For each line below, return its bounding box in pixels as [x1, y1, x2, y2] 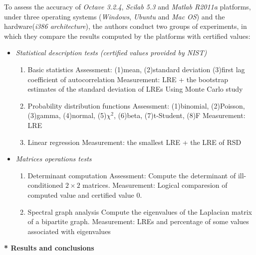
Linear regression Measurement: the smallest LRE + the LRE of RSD [27, 136, 242, 147]
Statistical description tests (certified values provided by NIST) [15, 47, 207, 58]
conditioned [27, 180, 63, 190]
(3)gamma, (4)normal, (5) [27, 110, 107, 121]
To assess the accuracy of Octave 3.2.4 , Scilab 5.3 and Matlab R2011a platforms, [4, 1, 251, 11]
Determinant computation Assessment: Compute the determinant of [27, 170, 236, 180]
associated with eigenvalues [27, 226, 111, 236]
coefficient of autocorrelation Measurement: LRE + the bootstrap [27, 74, 229, 84]
